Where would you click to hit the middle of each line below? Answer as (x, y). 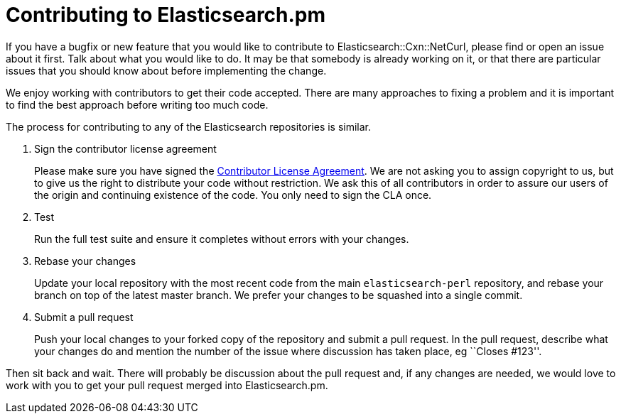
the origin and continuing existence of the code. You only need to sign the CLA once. (233, 195)
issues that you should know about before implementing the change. (166, 70)
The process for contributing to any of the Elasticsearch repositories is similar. (189, 126)
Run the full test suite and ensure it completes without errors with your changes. (222, 239)
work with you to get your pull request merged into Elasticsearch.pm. (167, 385)
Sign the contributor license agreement (125, 148)
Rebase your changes (85, 261)
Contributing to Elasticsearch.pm (166, 15)
